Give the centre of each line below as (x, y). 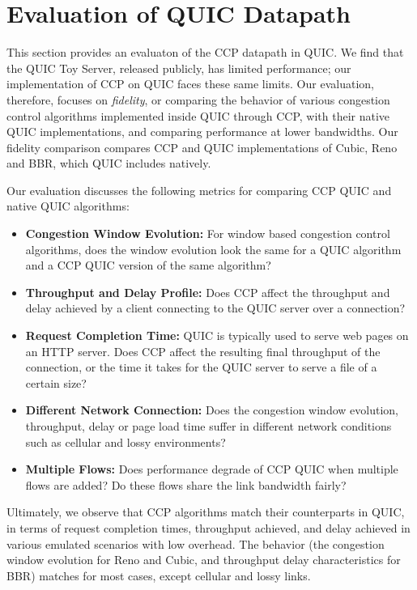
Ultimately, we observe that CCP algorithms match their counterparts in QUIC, (206, 512)
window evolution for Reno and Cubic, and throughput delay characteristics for (204, 560)
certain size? (56, 382)
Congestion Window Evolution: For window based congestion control (208, 233)
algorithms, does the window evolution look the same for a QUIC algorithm (213, 249)
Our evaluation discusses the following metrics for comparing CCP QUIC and (199, 190)
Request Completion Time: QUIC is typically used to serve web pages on (217, 335)
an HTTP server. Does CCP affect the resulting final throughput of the (203, 351)
